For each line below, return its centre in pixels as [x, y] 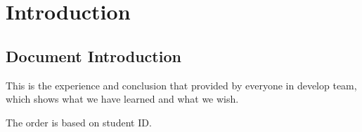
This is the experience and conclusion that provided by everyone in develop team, [181, 85]
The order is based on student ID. [79, 122]
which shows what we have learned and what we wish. [122, 99]
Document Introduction [93, 56]
